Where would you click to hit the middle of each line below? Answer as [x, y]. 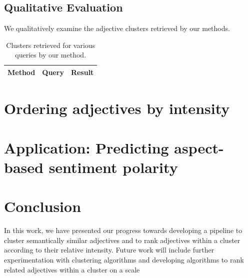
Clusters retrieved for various [51, 45]
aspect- [199, 147]
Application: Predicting [86, 147]
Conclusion [43, 206]
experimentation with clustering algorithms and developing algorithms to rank [124, 259]
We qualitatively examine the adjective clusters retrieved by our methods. [117, 28]
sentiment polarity [113, 167]
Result [82, 72]
